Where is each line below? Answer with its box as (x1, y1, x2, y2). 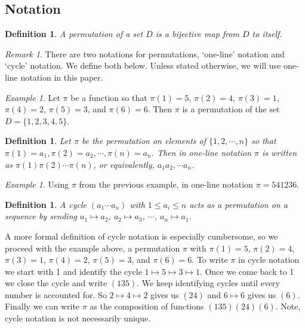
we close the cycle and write (5, 277, 107, 289)
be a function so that (70, 91, 147, 103)
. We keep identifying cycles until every (137, 277, 280, 289)
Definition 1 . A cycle (5, 198, 87, 210)
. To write (192, 253, 228, 266)
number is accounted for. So (5, 288, 107, 301)
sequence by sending (5, 210, 77, 222)
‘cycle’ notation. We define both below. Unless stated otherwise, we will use (5, 59, 281, 72)
